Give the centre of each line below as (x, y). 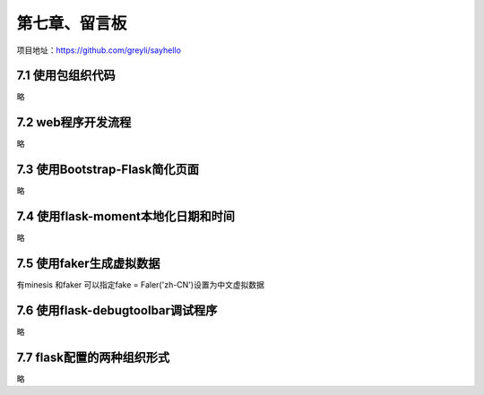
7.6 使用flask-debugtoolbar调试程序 (117, 310)
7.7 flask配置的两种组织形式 (93, 357)
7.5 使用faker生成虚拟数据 (88, 263)
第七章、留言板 (72, 23)
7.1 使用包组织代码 (66, 76)
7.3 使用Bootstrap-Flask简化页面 (108, 170)
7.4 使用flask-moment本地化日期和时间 (126, 216)
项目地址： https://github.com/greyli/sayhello (99, 50)
